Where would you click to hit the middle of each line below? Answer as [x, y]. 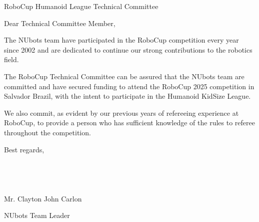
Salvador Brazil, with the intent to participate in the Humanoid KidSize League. [127, 96]
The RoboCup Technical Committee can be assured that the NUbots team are [124, 76]
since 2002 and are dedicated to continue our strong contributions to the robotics [128, 49]
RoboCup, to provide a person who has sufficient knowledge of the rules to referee [129, 123]
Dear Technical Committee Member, [60, 23]
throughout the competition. [47, 132]
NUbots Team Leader [37, 215]
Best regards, [24, 149]
